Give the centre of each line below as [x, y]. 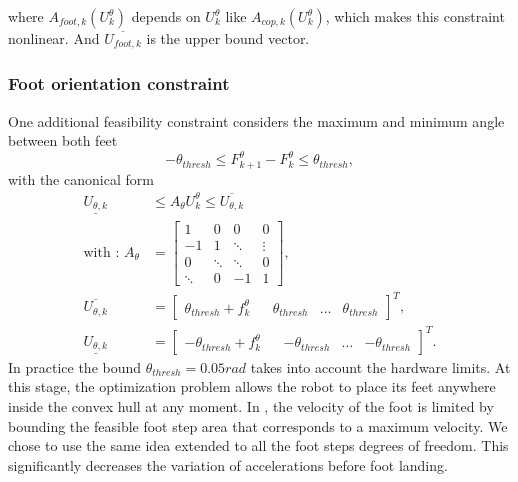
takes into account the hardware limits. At [380, 366]
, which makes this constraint [415, 16]
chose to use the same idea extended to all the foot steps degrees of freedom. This [258, 445]
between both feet [63, 140]
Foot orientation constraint [119, 83]
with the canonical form [81, 178]
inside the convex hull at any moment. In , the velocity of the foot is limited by [251, 406]
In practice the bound [75, 366]
